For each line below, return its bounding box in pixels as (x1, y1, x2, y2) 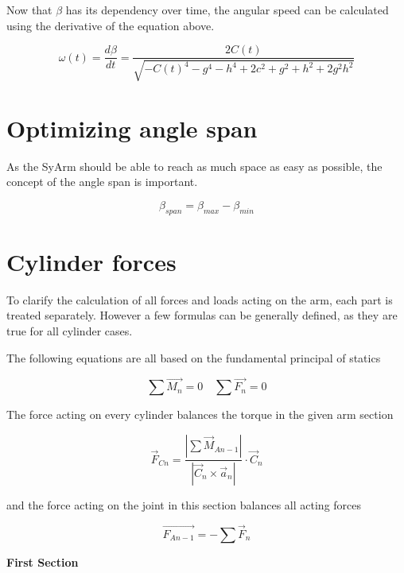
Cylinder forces (6, 245, 177, 277)
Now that (6, 2, 52, 17)
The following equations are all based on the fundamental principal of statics (6, 349, 381, 366)
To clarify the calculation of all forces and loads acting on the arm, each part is (6, 291, 393, 308)
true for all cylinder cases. (6, 323, 133, 339)
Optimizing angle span (6, 111, 258, 144)
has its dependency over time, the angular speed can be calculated (65, 2, 389, 17)
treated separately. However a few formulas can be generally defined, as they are (6, 307, 398, 323)
